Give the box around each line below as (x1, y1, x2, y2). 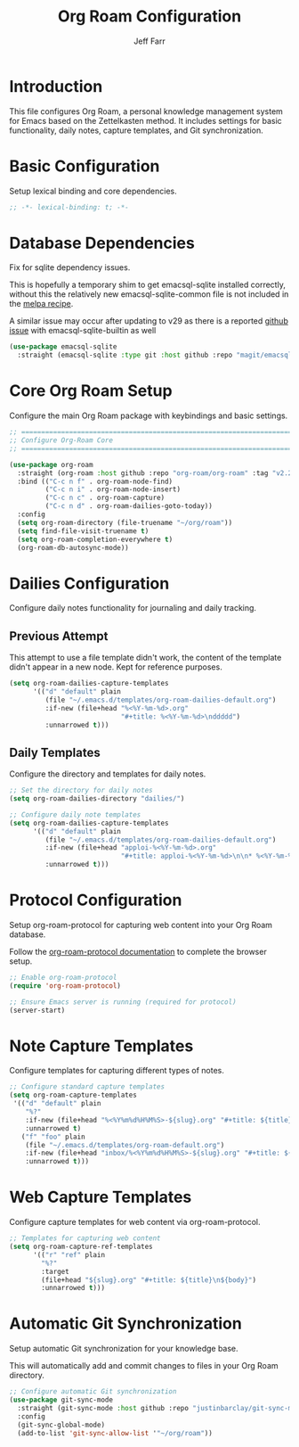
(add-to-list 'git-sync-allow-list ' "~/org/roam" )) (17, 1428, 214, 1437)
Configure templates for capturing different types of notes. (9, 1065, 224, 1076)
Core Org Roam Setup (9, 381, 173, 401)
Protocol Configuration (9, 890, 182, 910)
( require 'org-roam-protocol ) (9, 981, 122, 991)
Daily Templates (9, 744, 101, 760)
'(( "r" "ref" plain (32, 1250, 105, 1259)
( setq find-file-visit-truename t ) (17, 526, 149, 536)
